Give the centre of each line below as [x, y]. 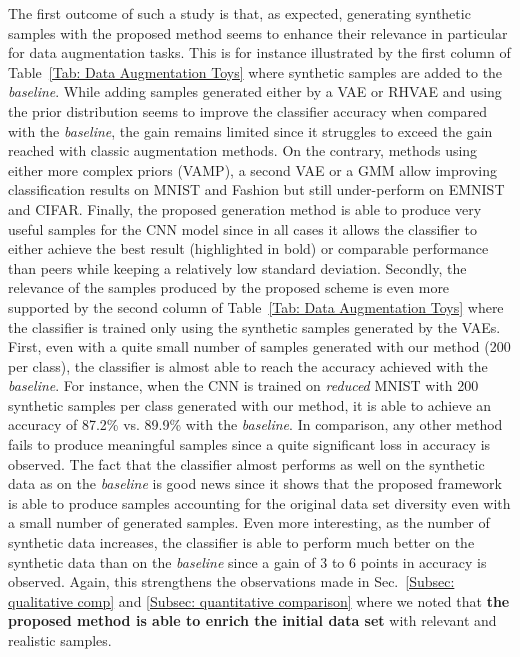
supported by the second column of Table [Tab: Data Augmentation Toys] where [256, 306]
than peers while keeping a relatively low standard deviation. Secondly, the [237, 267]
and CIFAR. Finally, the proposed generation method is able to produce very [245, 208]
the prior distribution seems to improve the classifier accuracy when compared [247, 110]
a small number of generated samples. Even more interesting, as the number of [249, 522]
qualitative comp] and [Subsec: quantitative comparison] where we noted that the [259, 600]
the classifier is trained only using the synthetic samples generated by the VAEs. [254, 326]
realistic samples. [60, 640]
